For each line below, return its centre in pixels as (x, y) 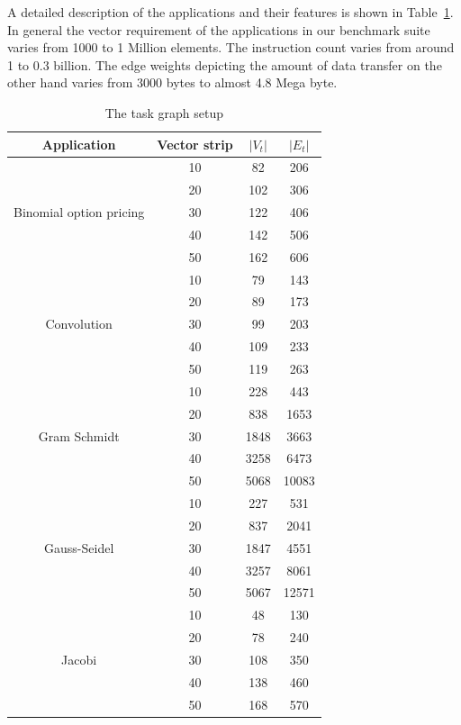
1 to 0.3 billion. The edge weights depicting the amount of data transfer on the (225, 64)
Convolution (79, 324)
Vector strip (195, 144)
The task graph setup (164, 112)
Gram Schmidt (79, 435)
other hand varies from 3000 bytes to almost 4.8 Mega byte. (172, 82)
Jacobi (79, 659)
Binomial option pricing (79, 212)
